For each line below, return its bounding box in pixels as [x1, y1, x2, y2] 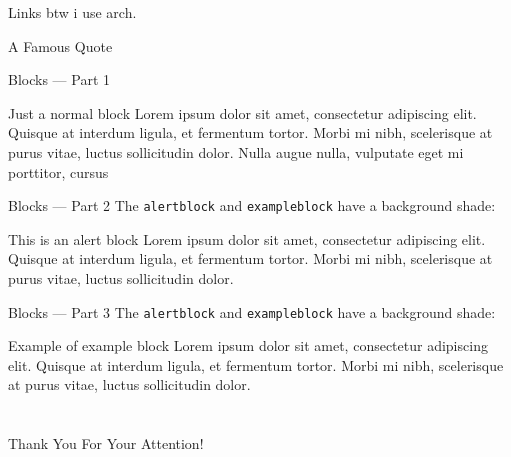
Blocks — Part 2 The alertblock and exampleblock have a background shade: [8, 195, 496, 216]
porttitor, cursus [8, 161, 109, 182]
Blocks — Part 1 [8, 69, 110, 90]
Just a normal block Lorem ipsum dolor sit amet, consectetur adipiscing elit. [8, 102, 477, 123]
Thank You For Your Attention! [8, 433, 204, 454]
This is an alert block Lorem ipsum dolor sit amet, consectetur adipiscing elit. [8, 228, 486, 249]
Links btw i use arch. [8, 2, 137, 22]
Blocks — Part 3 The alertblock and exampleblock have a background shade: [8, 301, 496, 322]
